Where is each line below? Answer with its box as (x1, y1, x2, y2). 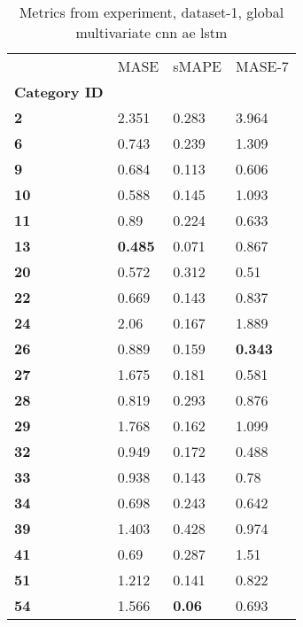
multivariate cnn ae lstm (75, 22, 228, 43)
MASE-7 (236, 56, 289, 76)
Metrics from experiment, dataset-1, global (19, 2, 284, 22)
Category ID (14, 81, 104, 102)
